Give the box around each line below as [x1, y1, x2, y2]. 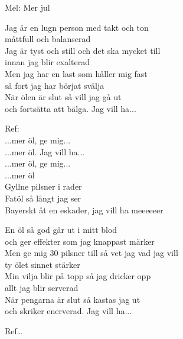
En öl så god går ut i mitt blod [5, 223, 117, 236]
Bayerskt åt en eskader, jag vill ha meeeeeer [5, 203, 164, 216]
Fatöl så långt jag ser [5, 191, 81, 204]
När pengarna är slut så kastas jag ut [5, 293, 140, 305]
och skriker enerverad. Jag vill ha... [5, 305, 132, 317]
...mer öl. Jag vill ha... [5, 145, 85, 158]
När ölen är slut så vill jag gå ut [5, 91, 122, 103]
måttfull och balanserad [5, 33, 91, 45]
